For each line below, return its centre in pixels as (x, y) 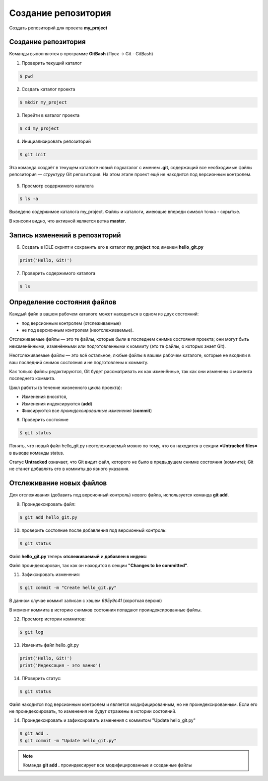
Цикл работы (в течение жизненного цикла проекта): (66, 388)
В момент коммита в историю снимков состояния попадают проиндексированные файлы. (105, 610)
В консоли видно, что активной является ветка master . (68, 221)
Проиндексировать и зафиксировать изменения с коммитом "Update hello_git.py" (109, 720)
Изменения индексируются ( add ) (57, 403)
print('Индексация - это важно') (60, 665)
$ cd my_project (39, 128)
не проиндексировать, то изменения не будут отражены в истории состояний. (93, 711)
